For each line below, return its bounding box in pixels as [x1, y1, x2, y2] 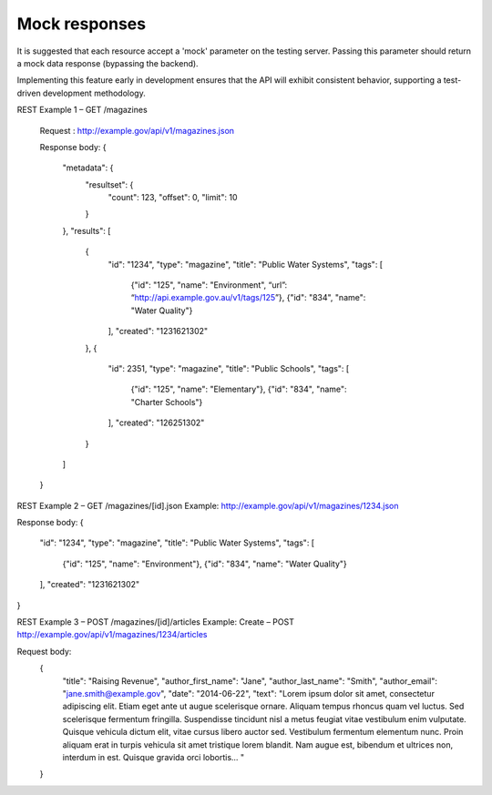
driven [16, 87, 41, 98]
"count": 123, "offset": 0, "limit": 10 [108, 192, 238, 203]
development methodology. [42, 87, 146, 98]
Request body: [16, 646, 72, 657]
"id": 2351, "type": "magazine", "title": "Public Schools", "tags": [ [108, 362, 350, 373]
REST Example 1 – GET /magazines [16, 105, 148, 116]
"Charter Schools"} [130, 396, 203, 407]
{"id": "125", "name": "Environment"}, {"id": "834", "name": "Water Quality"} [62, 558, 348, 569]
